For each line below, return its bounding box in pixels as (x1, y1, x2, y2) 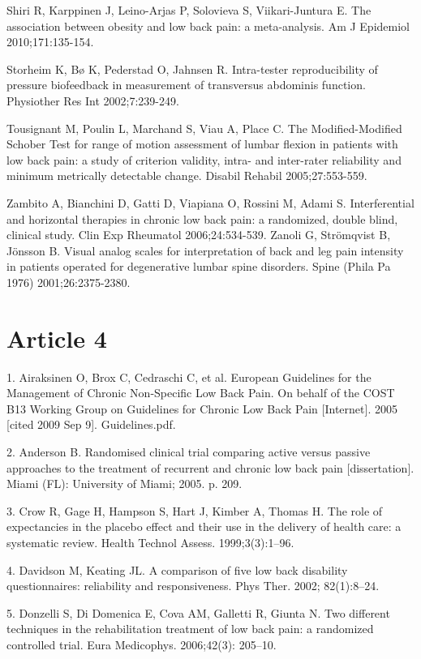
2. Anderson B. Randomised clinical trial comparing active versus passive (6, 443, 371, 460)
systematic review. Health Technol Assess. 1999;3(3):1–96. (6, 533, 294, 550)
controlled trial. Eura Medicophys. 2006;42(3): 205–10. (6, 635, 277, 653)
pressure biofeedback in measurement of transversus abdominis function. (6, 76, 366, 93)
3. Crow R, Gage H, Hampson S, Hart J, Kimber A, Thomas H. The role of (6, 502, 383, 519)
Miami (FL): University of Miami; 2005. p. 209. (6, 475, 243, 492)
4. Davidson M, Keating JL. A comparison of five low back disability (6, 561, 348, 578)
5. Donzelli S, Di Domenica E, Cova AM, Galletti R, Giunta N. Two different (6, 604, 390, 621)
